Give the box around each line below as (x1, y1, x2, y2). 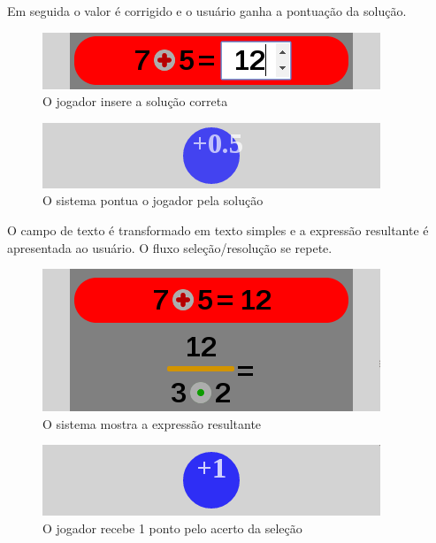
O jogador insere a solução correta (42, 92, 228, 111)
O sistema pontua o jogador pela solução (42, 191, 264, 210)
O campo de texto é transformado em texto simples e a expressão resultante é (7, 220, 429, 239)
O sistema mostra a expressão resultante (42, 414, 262, 432)
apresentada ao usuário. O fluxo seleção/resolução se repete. (7, 238, 333, 256)
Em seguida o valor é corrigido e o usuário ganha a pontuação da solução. (7, 2, 407, 19)
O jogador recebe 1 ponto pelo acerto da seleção (42, 518, 302, 537)
